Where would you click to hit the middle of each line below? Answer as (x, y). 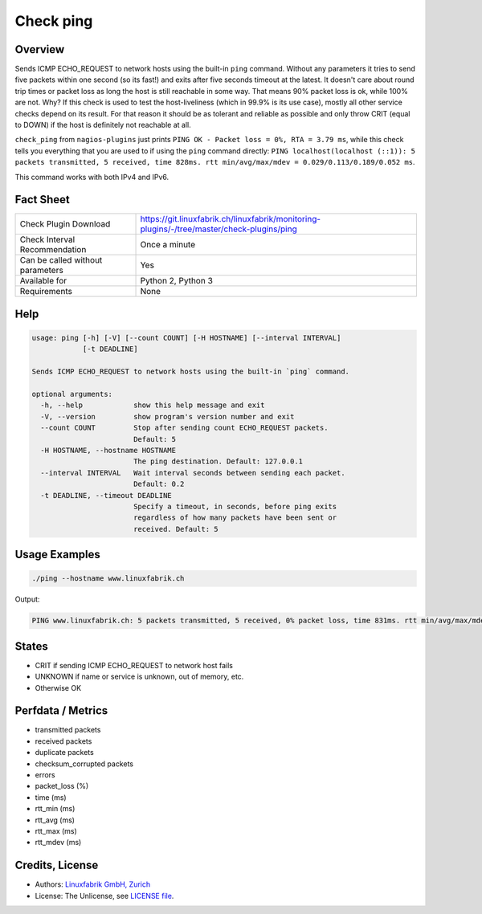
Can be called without (61, 260)
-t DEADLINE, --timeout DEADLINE (106, 495)
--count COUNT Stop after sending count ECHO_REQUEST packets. (184, 428)
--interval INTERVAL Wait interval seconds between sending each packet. (193, 473)
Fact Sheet (42, 200)
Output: (27, 599)
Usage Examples (57, 555)
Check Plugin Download (65, 224)
